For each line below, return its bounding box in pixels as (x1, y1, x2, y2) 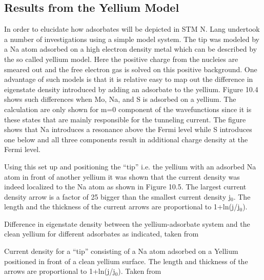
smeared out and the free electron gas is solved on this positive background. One (4, 63, 257, 74)
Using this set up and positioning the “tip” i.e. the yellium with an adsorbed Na (4, 161, 256, 171)
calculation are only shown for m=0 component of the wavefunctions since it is (4, 103, 252, 114)
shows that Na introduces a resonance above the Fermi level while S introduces (4, 124, 252, 135)
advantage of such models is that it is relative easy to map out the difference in (4, 74, 253, 84)
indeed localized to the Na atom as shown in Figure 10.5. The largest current (4, 181, 247, 192)
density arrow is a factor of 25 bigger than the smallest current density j (4, 191, 231, 202)
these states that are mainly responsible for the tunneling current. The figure (4, 114, 246, 124)
